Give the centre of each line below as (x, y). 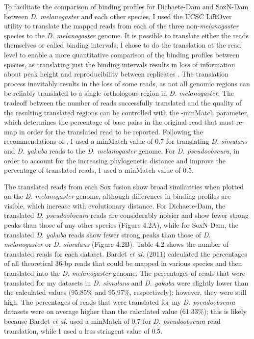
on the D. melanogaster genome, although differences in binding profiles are (117, 196)
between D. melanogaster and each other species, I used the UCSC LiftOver (118, 16)
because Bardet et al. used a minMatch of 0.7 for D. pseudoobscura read (112, 321)
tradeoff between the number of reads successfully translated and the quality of (123, 102)
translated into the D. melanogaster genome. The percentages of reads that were (125, 273)
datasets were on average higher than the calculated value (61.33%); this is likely (126, 311)
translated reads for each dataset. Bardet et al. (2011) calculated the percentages (126, 253)
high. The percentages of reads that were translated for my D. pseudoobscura (120, 301)
